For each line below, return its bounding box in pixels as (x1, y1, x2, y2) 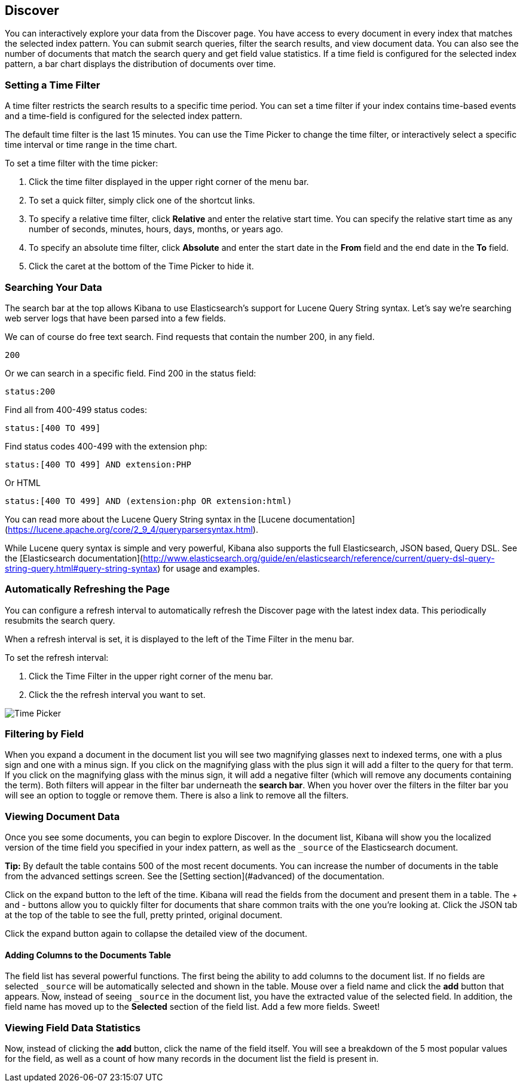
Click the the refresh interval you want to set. (29, 689, 206, 700)
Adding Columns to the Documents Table (5, 949, 172, 960)
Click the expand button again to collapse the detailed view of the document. (5, 928, 307, 939)
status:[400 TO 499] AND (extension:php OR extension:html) (5, 496, 292, 506)
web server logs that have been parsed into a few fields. (5, 312, 226, 323)
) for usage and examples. (157, 563, 260, 573)
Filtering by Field (5, 728, 84, 740)
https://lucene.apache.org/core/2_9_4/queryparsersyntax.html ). (8, 524, 258, 535)
